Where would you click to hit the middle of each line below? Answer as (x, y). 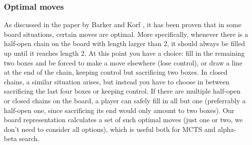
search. (29, 138)
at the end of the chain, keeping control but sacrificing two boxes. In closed (116, 72)
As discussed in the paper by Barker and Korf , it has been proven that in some (123, 24)
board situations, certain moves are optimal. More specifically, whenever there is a (126, 34)
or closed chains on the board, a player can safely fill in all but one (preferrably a (125, 100)
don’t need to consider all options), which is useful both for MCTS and (110, 129)
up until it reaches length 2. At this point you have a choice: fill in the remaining (124, 53)
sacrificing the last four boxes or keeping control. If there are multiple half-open (122, 91)
